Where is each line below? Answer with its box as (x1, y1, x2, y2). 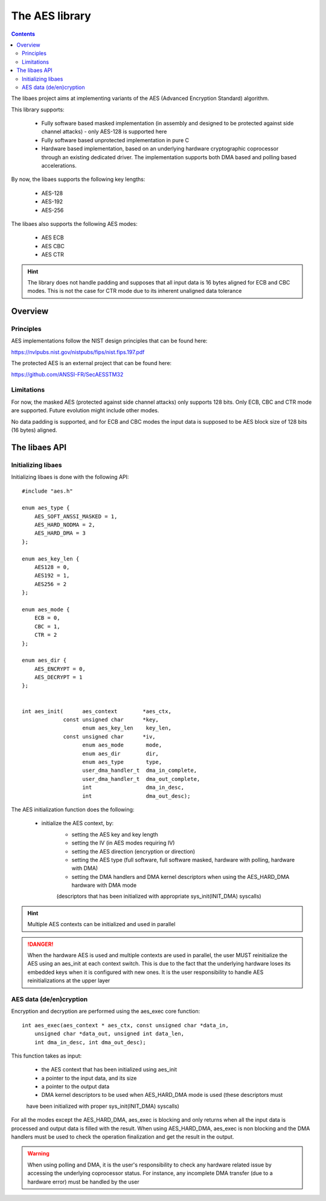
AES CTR (41, 251, 65, 258)
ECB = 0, (34, 614, 60, 622)
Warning (27, 1150, 50, 1157)
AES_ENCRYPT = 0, (34, 665, 86, 672)
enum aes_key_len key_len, (82, 725, 172, 732)
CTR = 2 (34, 631, 57, 639)
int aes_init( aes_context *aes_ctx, (22, 708, 172, 714)
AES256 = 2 (34, 581, 67, 587)
